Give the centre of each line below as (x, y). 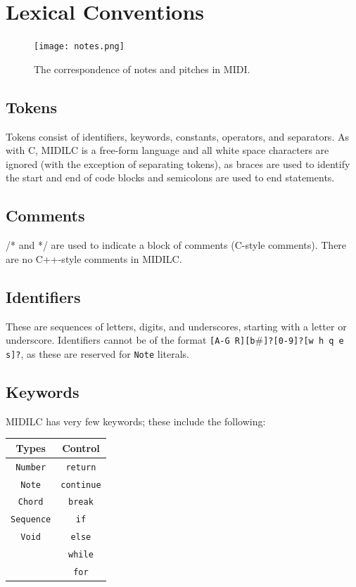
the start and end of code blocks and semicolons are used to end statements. (170, 178)
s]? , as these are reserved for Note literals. (97, 353)
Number (31, 467)
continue (81, 485)
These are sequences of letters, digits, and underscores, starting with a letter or (176, 326)
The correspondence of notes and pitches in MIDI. (142, 69)
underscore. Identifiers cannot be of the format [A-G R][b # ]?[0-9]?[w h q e (175, 340)
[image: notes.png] (79, 47)
